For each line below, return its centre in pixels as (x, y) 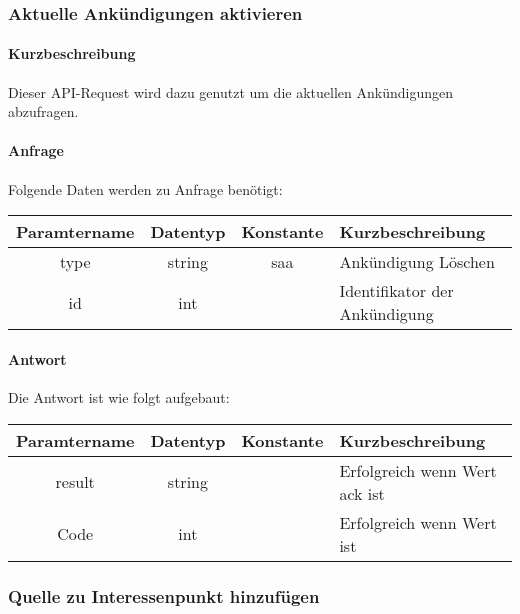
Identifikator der (396, 291)
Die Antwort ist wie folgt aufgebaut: (119, 397)
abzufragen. (43, 111)
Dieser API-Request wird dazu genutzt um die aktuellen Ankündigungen (230, 91)
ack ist (362, 493)
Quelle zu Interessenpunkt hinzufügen (164, 595)
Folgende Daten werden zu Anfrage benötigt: (145, 188)
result (75, 482)
